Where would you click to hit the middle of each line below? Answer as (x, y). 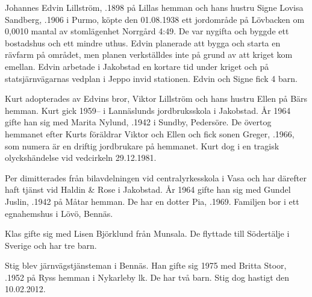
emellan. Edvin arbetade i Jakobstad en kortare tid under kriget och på (137, 66)
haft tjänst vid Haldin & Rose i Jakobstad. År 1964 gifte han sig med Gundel (148, 189)
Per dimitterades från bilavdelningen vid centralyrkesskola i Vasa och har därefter (156, 177)
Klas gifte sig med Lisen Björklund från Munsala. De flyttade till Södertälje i (147, 233)
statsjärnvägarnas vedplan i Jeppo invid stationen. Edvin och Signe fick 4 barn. (151, 78)
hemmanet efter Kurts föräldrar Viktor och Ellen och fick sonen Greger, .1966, (150, 133)
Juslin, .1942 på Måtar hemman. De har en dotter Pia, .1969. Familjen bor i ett (152, 201)
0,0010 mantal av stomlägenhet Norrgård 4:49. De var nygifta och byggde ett (147, 31)
